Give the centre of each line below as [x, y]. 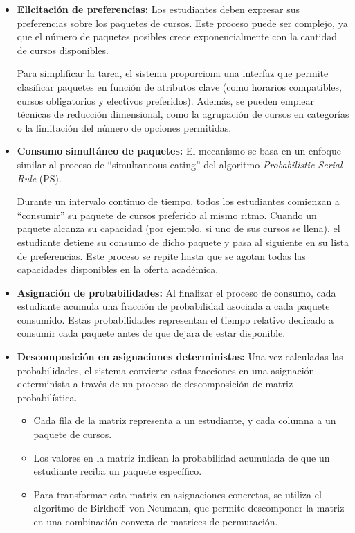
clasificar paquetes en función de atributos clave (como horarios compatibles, [179, 86]
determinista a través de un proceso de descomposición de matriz [155, 384]
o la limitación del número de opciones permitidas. [124, 127]
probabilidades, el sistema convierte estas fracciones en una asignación [166, 370]
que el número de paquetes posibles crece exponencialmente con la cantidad [177, 36]
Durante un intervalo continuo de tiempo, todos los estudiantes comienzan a [178, 201]
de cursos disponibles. [63, 50]
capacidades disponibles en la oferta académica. [118, 269]
